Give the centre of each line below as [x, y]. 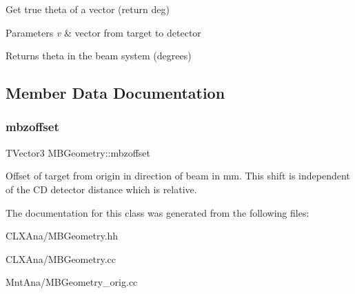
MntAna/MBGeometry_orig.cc [72, 282]
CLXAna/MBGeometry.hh [62, 236]
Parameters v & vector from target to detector [103, 32]
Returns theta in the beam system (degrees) [99, 56]
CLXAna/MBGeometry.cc [61, 258]
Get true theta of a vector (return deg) [88, 9]
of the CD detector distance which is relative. [101, 189]
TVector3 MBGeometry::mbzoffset [78, 152]
